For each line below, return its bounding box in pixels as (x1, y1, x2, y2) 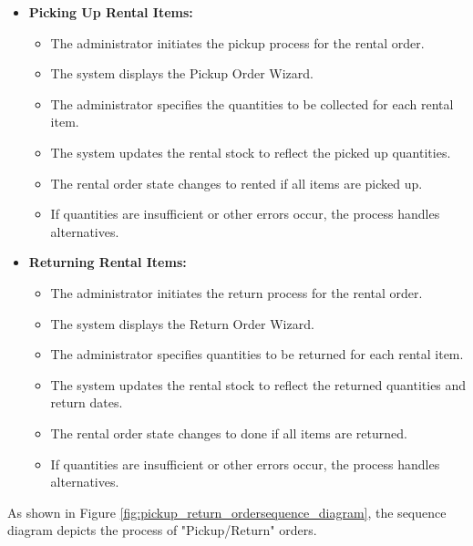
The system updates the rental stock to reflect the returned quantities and (50, 375, 467, 394)
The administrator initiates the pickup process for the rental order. (50, 33, 425, 52)
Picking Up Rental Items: (28, 3, 193, 21)
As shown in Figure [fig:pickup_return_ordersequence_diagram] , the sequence (7, 502, 447, 521)
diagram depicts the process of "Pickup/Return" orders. (7, 520, 317, 540)
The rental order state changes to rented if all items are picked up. (50, 173, 423, 192)
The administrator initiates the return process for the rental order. (50, 283, 423, 302)
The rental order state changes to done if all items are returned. (50, 423, 407, 442)
